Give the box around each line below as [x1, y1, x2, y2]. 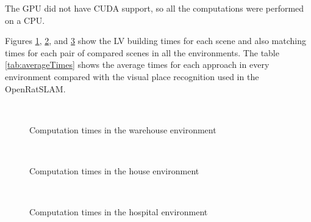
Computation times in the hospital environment [29, 205, 208, 218]
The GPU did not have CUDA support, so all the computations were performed [5, 2, 304, 14]
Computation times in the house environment [29, 164, 199, 177]
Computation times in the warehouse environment [29, 123, 216, 136]
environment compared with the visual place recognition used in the [5, 70, 259, 83]
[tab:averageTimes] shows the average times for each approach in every [5, 58, 270, 71]
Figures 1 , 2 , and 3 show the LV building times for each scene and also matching [5, 34, 306, 47]
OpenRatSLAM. [5, 82, 66, 95]
